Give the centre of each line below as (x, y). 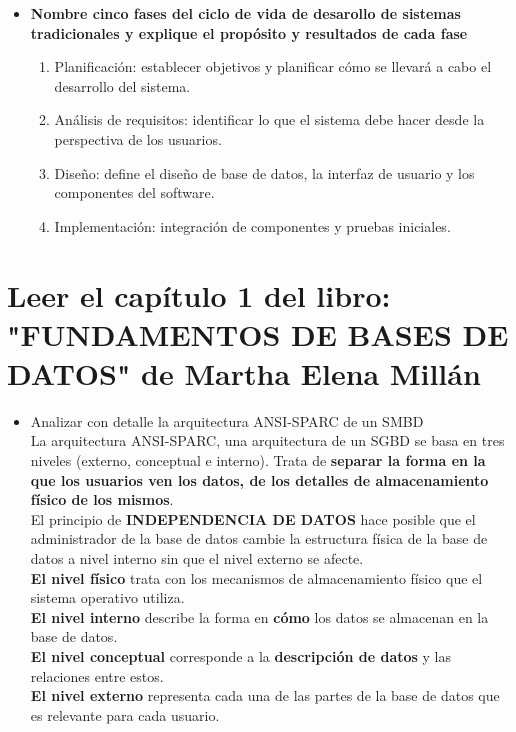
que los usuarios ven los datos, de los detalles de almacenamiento (259, 479)
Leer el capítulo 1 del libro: (199, 294)
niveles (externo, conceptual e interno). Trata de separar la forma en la (258, 460)
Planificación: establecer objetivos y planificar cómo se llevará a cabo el (273, 66)
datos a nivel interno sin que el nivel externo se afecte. (197, 558)
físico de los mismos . (102, 499)
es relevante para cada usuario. (125, 714)
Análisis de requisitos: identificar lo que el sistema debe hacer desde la (269, 119)
